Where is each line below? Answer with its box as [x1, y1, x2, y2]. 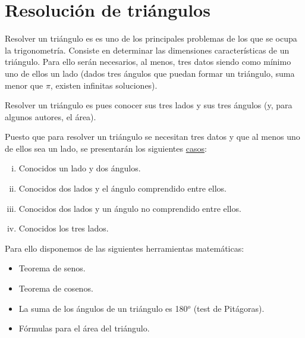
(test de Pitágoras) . [193, 302, 265, 314]
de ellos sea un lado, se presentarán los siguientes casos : [5, 142, 207, 154]
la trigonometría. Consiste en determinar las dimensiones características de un [5, 43, 290, 56]
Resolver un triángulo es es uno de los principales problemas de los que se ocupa [5, 32, 297, 45]
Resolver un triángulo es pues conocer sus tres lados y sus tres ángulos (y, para [5, 99, 293, 111]
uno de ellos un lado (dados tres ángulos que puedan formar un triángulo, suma [5, 67, 295, 79]
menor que [5, 79, 43, 91]
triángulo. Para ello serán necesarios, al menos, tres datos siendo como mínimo [5, 55, 291, 68]
